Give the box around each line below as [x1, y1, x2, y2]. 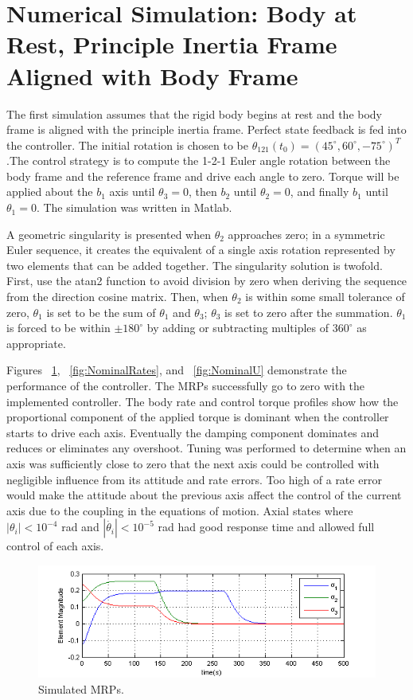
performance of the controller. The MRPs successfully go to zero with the [6, 377, 365, 393]
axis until [109, 183, 155, 200]
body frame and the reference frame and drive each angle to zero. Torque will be [6, 167, 399, 184]
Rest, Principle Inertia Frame [6, 28, 337, 61]
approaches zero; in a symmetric [228, 225, 385, 242]
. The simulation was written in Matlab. [36, 199, 232, 216]
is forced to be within [6, 319, 111, 336]
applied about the [6, 183, 93, 200]
